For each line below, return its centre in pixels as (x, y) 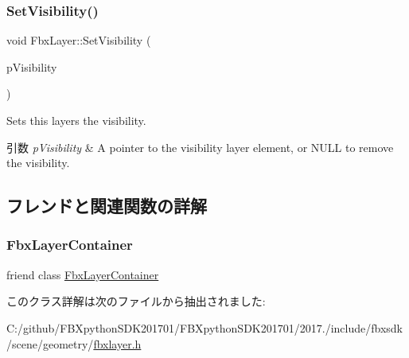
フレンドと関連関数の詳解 (107, 206)
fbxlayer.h (117, 343)
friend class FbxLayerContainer (83, 274)
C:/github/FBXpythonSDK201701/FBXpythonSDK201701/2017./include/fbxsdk (204, 327)
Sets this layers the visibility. (76, 120)
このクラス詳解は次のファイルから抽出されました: (136, 301)
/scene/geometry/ (50, 343)
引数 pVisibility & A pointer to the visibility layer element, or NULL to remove (200, 147)
